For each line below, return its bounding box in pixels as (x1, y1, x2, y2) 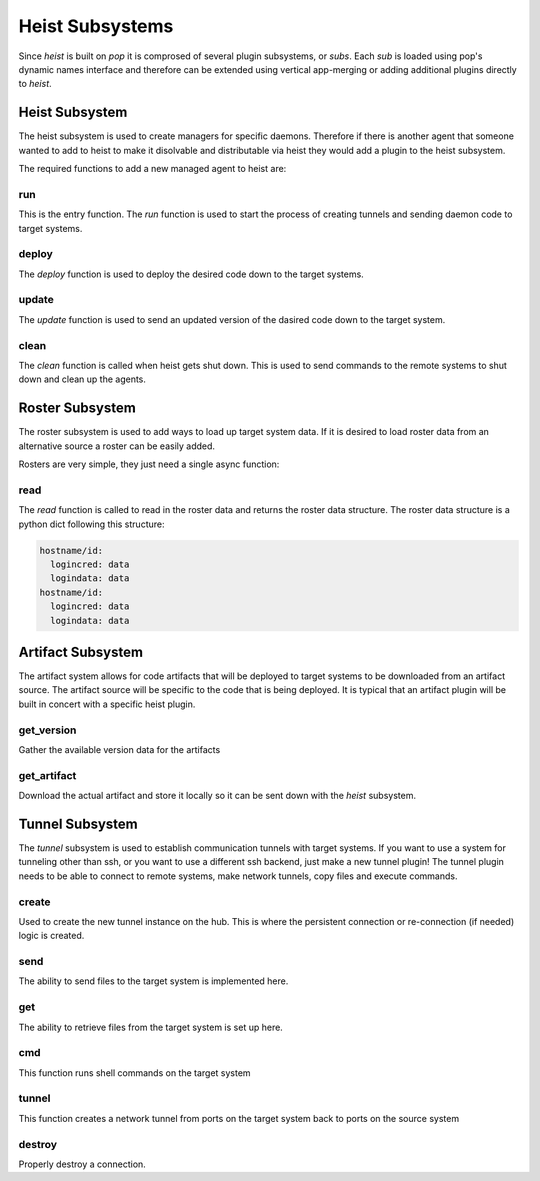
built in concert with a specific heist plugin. (18, 698, 196, 710)
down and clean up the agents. (18, 373, 147, 385)
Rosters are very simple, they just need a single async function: (18, 458, 280, 470)
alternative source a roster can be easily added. (18, 440, 215, 452)
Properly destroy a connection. (18, 1158, 147, 1170)
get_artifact (18, 768, 77, 782)
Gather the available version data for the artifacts (18, 743, 221, 755)
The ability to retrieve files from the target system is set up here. (18, 1021, 284, 1033)
